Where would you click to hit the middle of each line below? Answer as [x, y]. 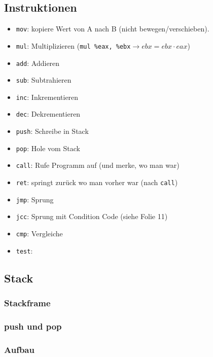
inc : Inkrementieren [47, 97]
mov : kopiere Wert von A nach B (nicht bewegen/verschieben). [113, 29]
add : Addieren [38, 63]
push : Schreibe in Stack [52, 131]
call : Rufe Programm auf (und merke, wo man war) [98, 165]
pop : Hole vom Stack [48, 148]
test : [24, 250]
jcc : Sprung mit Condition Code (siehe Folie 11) [92, 216]
